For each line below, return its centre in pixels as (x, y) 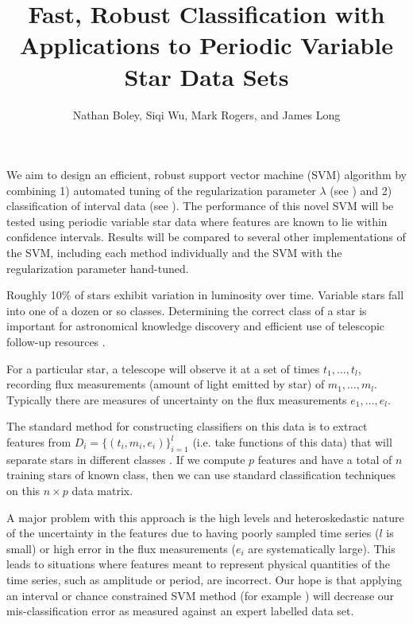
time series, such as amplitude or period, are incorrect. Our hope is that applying (205, 579)
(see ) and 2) (361, 190)
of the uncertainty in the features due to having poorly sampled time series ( (193, 533)
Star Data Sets (206, 76)
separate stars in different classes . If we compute (126, 459)
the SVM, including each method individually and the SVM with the (174, 253)
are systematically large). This (322, 548)
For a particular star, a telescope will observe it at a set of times (163, 368)
